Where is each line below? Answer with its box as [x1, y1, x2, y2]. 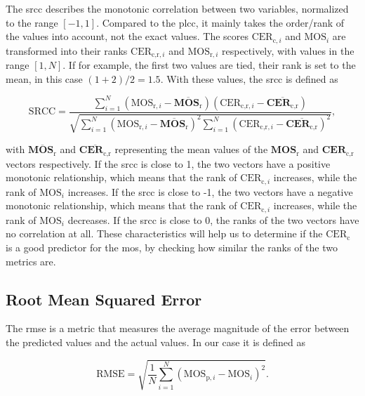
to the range [6, 15, 58, 29]
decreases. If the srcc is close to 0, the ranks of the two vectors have [67, 212, 359, 227]
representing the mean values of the [114, 142, 268, 157]
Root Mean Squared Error [6, 288, 202, 310]
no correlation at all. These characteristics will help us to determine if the [6, 226, 323, 241]
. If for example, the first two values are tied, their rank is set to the [62, 58, 356, 72]
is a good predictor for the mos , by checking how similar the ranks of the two [6, 239, 338, 254]
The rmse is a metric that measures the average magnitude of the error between [6, 321, 350, 336]
